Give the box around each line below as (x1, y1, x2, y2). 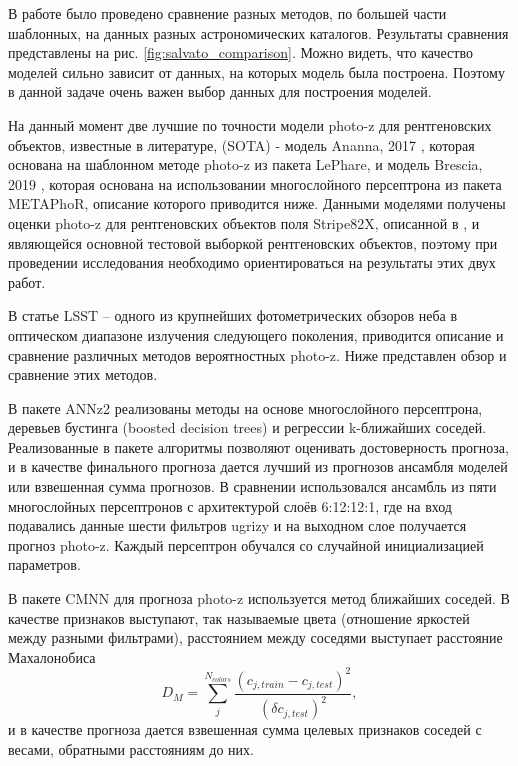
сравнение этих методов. (8, 364, 158, 385)
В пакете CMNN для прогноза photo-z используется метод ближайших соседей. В (8, 588, 510, 609)
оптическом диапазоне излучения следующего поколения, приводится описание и (8, 324, 504, 345)
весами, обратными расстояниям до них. (8, 738, 254, 759)
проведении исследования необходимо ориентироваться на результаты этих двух (8, 252, 496, 273)
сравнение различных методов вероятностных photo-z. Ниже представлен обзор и (8, 344, 507, 365)
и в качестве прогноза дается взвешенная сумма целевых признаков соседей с (8, 719, 482, 740)
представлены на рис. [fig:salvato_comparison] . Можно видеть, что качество (8, 42, 473, 63)
